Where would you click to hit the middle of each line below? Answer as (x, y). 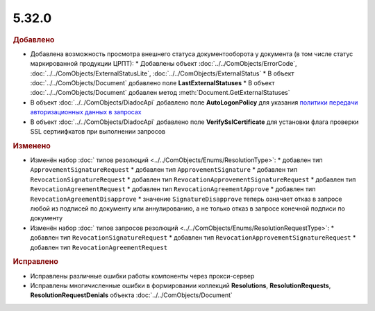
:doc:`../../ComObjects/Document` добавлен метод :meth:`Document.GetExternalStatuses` (160, 93)
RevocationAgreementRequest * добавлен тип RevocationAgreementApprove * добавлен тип (173, 189)
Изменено (32, 145)
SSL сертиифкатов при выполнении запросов (98, 131)
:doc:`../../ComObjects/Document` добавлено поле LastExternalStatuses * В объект (152, 82)
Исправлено (35, 262)
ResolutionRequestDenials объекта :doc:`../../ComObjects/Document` (131, 295)
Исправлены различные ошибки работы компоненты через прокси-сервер (142, 276)
